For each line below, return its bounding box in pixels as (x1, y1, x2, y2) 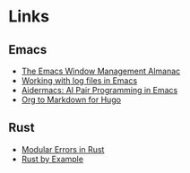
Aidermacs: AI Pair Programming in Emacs (21, 85, 178, 95)
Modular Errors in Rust (21, 143, 105, 154)
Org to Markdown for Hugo (21, 94, 122, 105)
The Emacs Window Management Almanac (21, 65, 181, 76)
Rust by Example (21, 153, 84, 164)
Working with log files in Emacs (21, 75, 138, 86)
